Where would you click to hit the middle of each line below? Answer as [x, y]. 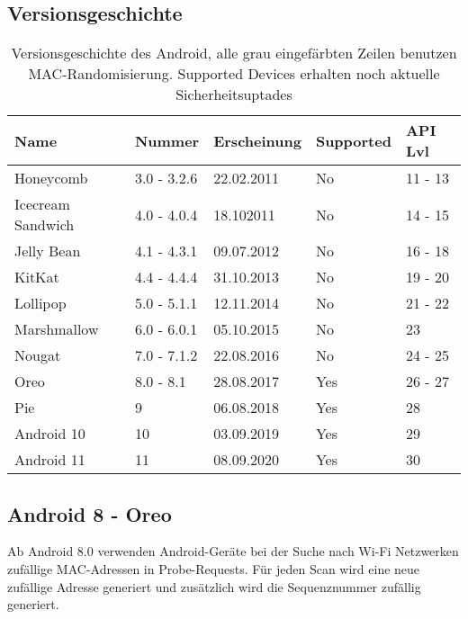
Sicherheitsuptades [234, 94]
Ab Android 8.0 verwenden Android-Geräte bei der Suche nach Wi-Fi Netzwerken [233, 551]
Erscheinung [257, 140]
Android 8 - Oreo [90, 513]
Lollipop [40, 303]
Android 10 [50, 434]
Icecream [42, 204]
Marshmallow [57, 329]
